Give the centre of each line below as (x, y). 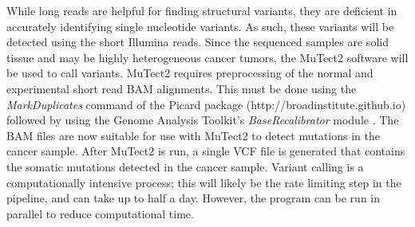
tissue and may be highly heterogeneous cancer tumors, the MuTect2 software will (207, 57)
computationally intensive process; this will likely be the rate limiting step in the (204, 182)
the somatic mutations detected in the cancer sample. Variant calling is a (185, 166)
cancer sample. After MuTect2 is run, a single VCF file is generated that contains (206, 151)
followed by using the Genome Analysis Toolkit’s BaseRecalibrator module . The (203, 120)
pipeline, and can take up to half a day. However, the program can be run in (194, 198)
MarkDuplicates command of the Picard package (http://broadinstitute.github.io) (206, 104)
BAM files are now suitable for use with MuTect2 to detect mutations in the (193, 135)
